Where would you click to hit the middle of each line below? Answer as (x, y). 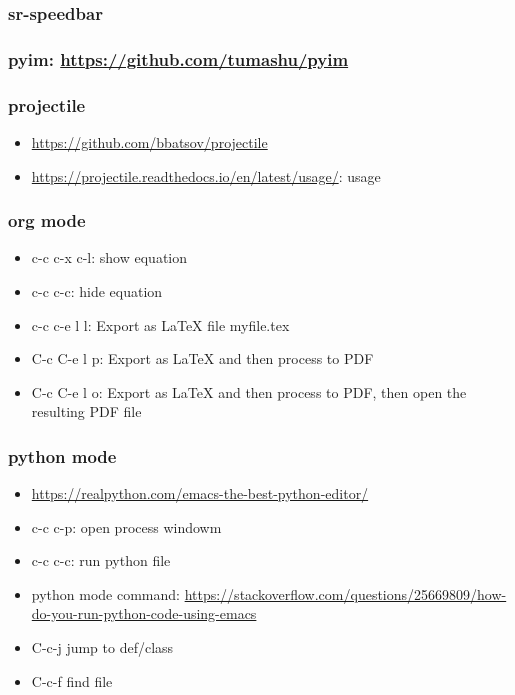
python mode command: (105, 593)
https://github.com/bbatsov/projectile (149, 141)
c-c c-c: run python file (101, 560)
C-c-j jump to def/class (102, 647)
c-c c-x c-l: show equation (109, 257)
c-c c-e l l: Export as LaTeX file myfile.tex (160, 324)
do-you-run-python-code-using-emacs (144, 613)
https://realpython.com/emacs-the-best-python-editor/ (200, 493)
